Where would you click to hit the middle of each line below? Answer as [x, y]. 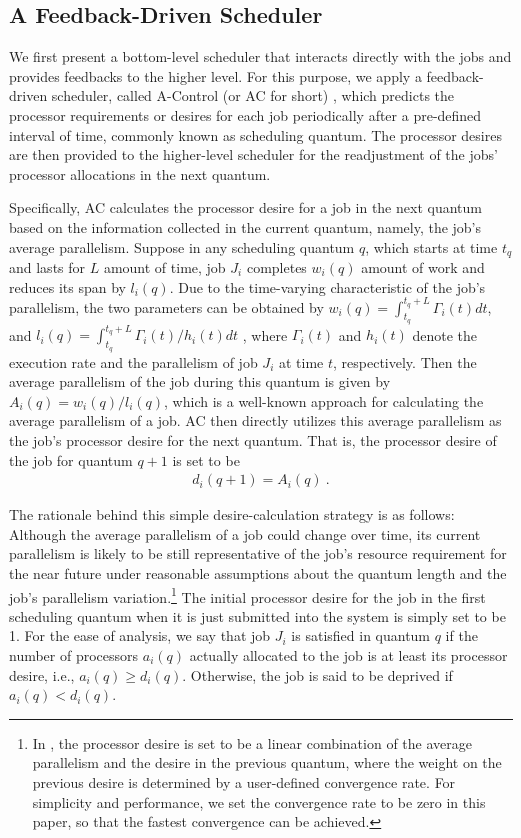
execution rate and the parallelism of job [133, 361]
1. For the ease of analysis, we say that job [140, 635]
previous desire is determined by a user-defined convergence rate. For [244, 781]
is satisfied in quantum [361, 635]
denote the [445, 334]
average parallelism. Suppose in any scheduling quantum [182, 246]
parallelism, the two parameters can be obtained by [166, 306]
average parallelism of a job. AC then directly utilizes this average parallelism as [255, 420]
